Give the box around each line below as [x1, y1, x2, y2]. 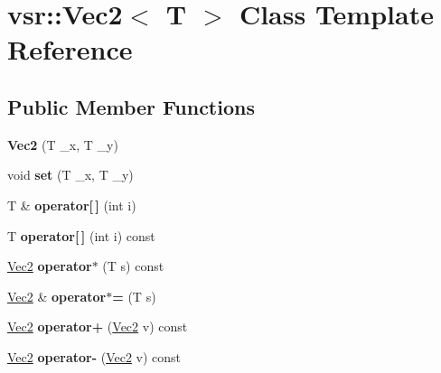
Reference [7, 31, 133, 68]
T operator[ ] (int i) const [7, 226, 155, 245]
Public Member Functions [7, 92, 255, 120]
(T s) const [102, 256, 164, 275]
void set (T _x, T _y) [7, 165, 134, 184]
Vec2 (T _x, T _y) [7, 135, 118, 154]
